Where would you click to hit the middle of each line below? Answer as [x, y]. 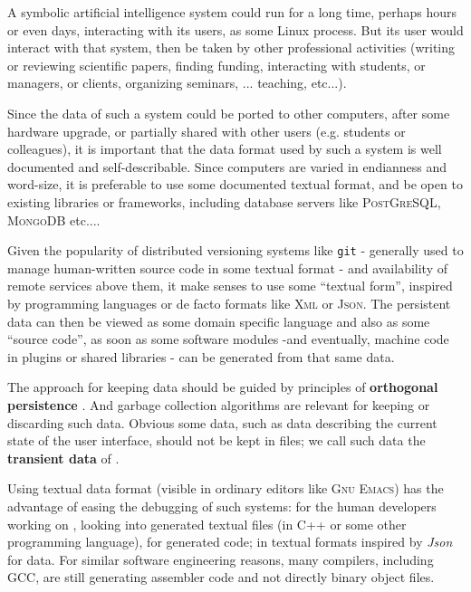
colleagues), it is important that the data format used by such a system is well [225, 149]
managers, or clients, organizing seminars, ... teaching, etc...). [177, 83]
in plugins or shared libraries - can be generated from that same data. [201, 356]
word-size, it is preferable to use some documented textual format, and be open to [235, 184]
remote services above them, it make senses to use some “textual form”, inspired [230, 286]
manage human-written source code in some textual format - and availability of [227, 267]
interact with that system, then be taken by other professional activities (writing [231, 48]
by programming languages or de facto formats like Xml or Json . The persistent [229, 303]
